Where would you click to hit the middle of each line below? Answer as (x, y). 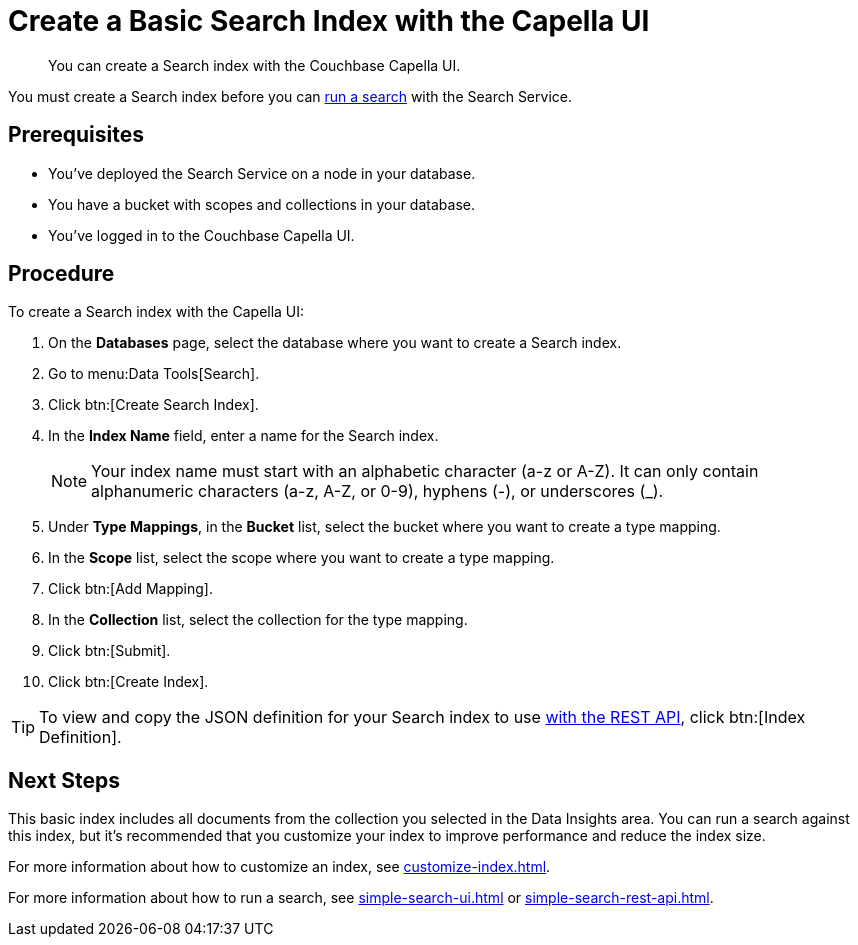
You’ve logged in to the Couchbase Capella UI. (201, 235)
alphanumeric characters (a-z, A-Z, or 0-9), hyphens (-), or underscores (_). (377, 491)
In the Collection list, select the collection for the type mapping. (258, 620)
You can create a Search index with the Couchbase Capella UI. (254, 65)
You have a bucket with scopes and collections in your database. (261, 204)
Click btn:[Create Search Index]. (153, 405)
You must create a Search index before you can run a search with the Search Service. (290, 96)
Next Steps (64, 780)
